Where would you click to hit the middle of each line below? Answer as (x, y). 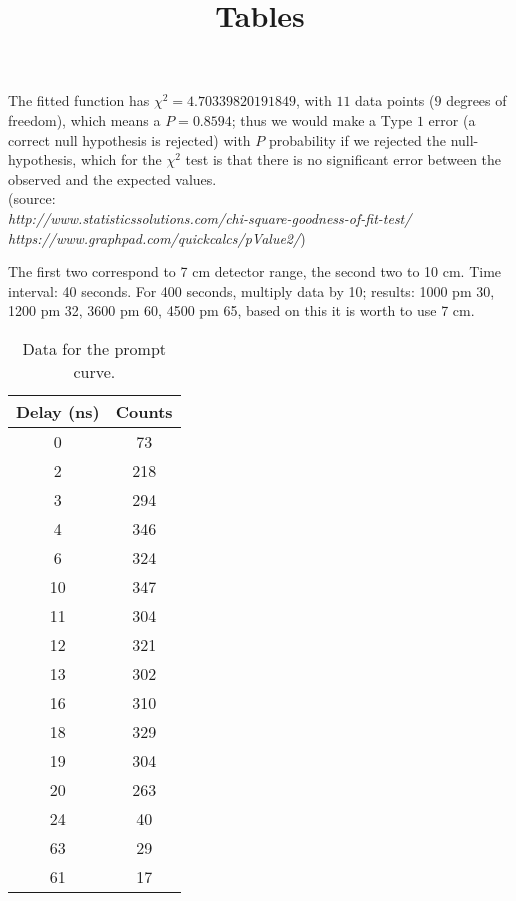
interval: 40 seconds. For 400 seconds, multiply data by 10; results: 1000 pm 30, (251, 290)
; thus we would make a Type (322, 119)
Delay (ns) (58, 411)
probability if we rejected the (357, 139)
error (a (452, 119)
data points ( (395, 100)
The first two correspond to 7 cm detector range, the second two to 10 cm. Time (255, 271)
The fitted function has (79, 100)
